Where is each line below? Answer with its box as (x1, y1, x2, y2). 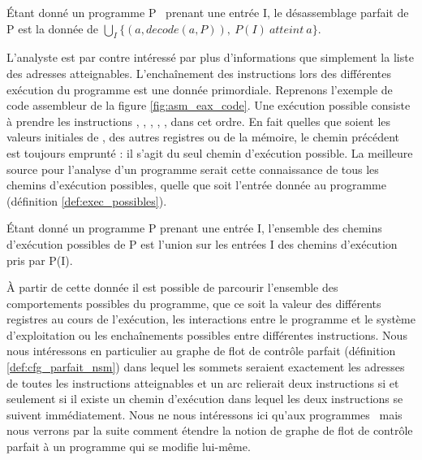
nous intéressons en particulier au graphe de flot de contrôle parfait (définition (6, 342, 396, 359)
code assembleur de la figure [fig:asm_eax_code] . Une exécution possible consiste (6, 97, 411, 114)
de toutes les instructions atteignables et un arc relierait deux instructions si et (6, 374, 399, 391)
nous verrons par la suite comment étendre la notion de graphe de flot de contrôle (6, 422, 413, 439)
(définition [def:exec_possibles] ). (6, 192, 167, 209)
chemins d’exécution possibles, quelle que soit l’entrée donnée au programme (6, 176, 386, 193)
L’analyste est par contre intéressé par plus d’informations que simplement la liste (6, 49, 414, 66)
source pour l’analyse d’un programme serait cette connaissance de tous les (6, 160, 379, 177)
